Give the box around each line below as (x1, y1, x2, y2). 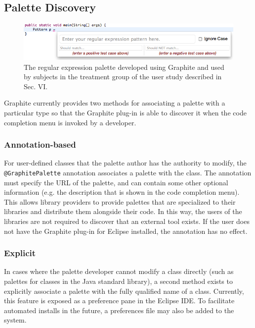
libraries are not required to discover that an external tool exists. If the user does (4, 216, 250, 226)
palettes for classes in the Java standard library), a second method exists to (4, 275, 233, 286)
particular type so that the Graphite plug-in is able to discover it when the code (4, 107, 247, 117)
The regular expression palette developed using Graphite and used (24, 61, 224, 72)
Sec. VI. (24, 81, 48, 91)
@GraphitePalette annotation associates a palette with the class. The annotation (4, 167, 252, 177)
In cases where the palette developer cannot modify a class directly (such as (4, 266, 234, 276)
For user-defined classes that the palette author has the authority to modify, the (4, 158, 247, 168)
